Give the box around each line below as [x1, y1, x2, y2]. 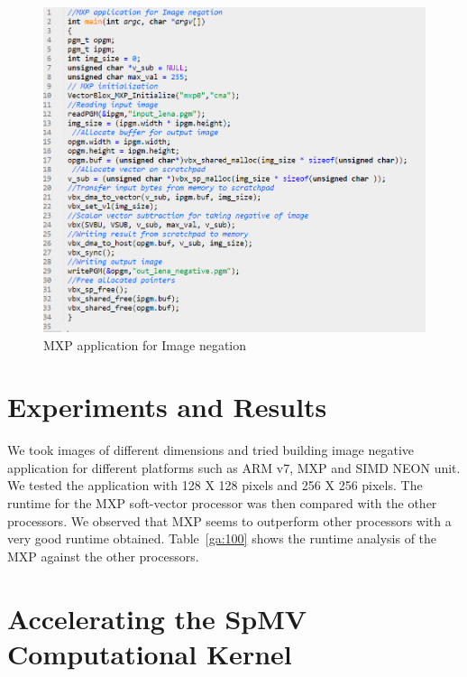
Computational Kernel [7, 635, 292, 672]
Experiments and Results [7, 388, 327, 425]
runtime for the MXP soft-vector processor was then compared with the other [7, 494, 437, 513]
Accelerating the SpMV [7, 599, 307, 636]
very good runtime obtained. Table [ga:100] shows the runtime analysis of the [7, 529, 437, 548]
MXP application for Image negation [43, 335, 247, 354]
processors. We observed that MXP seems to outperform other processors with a [7, 511, 452, 530]
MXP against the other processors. [7, 546, 199, 565]
